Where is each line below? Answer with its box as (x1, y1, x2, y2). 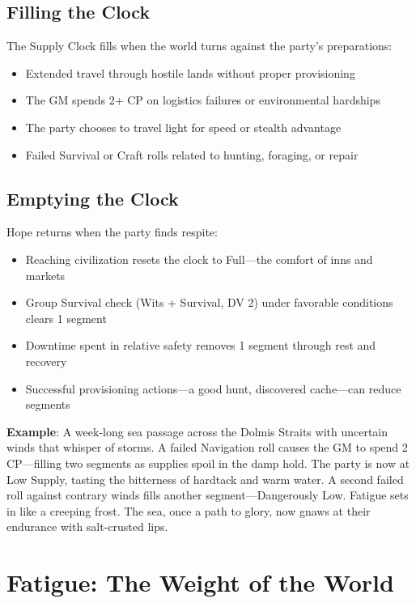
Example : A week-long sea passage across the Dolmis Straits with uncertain (6, 423, 388, 440)
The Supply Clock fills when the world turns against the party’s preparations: (6, 37, 393, 54)
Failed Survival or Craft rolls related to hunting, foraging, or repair (25, 146, 359, 163)
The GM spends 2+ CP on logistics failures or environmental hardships (25, 91, 380, 108)
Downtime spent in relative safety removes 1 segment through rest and (25, 337, 376, 354)
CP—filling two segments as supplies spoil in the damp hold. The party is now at (6, 454, 410, 471)
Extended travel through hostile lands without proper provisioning (25, 64, 355, 81)
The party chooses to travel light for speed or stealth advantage (25, 118, 342, 135)
